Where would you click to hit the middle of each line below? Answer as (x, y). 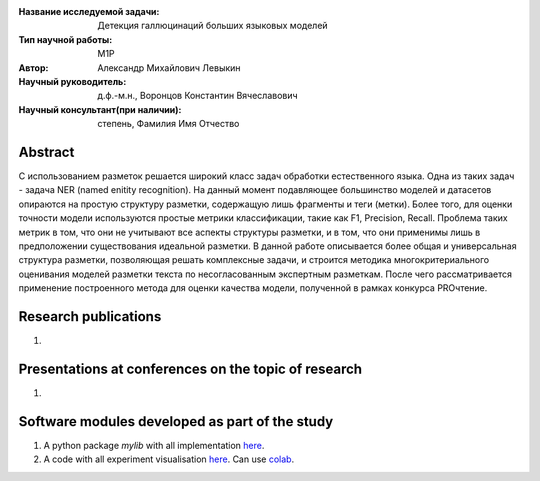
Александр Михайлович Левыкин (169, 67)
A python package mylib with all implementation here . (154, 445)
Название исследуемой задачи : (89, 11)
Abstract (46, 151)
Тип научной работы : (65, 39)
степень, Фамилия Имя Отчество (168, 124)
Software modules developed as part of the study (176, 421)
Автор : (33, 67)
